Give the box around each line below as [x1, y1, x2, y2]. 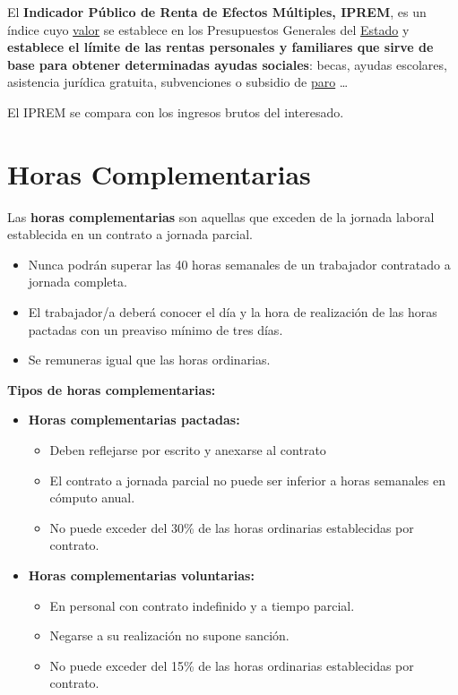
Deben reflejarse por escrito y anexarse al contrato [49, 441, 326, 459]
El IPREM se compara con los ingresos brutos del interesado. [7, 102, 344, 121]
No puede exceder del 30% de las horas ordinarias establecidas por [49, 518, 414, 536]
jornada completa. [28, 272, 127, 291]
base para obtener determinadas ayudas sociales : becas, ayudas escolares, [7, 55, 447, 73]
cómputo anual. [49, 488, 135, 507]
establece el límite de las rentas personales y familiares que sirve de [7, 38, 434, 56]
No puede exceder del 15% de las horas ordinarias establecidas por [49, 656, 414, 674]
